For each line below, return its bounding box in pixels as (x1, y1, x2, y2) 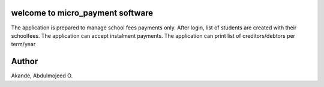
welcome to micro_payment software (11, 8, 153, 18)
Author (11, 56, 38, 67)
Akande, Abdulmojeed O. (11, 72, 73, 79)
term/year (11, 41, 36, 48)
